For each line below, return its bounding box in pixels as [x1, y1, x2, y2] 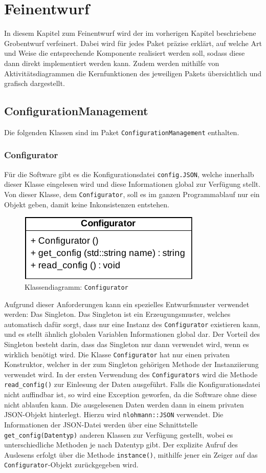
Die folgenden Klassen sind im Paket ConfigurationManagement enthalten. [4, 126, 239, 137]
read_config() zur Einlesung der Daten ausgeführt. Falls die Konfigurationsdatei [4, 379, 260, 390]
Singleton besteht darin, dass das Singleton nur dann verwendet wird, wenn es [4, 338, 249, 349]
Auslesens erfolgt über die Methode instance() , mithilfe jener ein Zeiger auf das [4, 449, 258, 460]
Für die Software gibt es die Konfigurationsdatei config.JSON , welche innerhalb [4, 168, 254, 179]
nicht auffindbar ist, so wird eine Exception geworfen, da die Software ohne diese [4, 389, 257, 400]
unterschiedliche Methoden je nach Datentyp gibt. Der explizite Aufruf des [4, 439, 238, 450]
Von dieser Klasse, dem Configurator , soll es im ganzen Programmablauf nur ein [4, 189, 260, 200]
